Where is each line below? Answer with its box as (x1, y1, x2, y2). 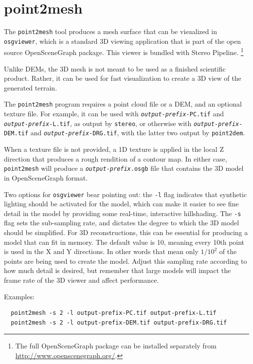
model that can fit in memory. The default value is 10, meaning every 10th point (4, 237, 245, 247)
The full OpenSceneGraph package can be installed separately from (15, 341, 217, 351)
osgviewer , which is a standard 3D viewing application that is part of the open (4, 36, 241, 46)
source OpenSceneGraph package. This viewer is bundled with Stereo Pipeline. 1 (4, 46, 244, 57)
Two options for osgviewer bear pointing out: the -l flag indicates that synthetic (4, 189, 247, 199)
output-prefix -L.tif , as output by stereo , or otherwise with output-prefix (4, 118, 239, 128)
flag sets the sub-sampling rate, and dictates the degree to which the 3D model (4, 218, 239, 228)
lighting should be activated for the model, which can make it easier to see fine (4, 199, 239, 209)
